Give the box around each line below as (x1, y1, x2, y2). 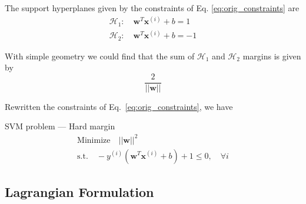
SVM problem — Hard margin (5, 120, 115, 132)
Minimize (77, 136, 111, 145)
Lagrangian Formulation (5, 182, 154, 200)
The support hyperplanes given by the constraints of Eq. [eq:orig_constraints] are (5, 2, 300, 14)
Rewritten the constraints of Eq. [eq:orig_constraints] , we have (5, 100, 233, 112)
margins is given (242, 49, 301, 62)
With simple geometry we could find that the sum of (5, 49, 195, 62)
